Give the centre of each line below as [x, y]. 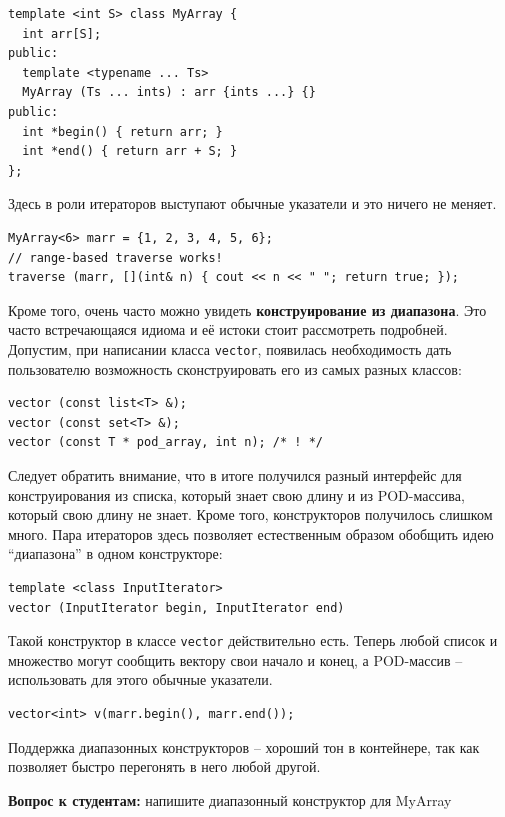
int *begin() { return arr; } [122, 131]
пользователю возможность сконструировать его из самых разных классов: [235, 368]
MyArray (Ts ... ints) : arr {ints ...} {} [169, 92]
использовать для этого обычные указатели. [140, 679]
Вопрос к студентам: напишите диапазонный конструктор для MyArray [230, 799]
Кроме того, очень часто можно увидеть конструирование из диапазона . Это [247, 309]
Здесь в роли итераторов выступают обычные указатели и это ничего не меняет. [252, 203]
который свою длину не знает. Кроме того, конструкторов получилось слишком [250, 514]
